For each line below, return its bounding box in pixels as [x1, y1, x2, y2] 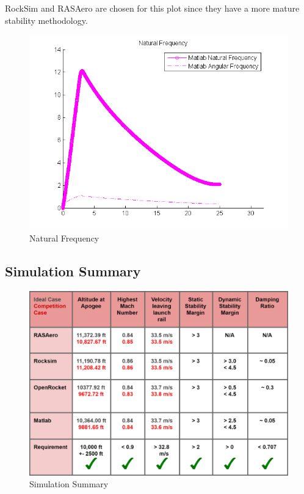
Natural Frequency [29, 231, 100, 244]
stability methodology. [5, 13, 88, 26]
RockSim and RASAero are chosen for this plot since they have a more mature [5, 2, 300, 14]
